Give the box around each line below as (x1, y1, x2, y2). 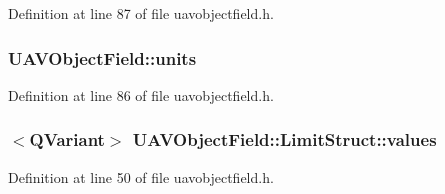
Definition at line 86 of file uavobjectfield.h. (8, 84, 274, 105)
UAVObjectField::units (8, 45, 197, 70)
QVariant (29, 127, 105, 152)
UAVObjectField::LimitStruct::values (132, 127, 437, 152)
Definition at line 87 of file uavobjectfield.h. (8, 3, 274, 23)
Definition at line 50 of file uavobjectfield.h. (8, 166, 274, 187)
